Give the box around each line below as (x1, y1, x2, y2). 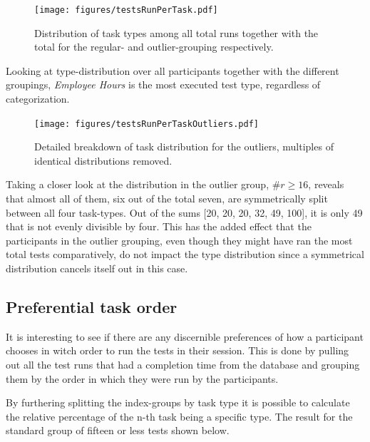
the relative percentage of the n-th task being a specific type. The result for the (6, 408, 353, 423)
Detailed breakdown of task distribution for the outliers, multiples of (34, 139, 334, 154)
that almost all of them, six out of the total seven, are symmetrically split (6, 191, 328, 206)
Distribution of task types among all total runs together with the (34, 25, 319, 40)
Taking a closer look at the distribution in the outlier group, (6, 177, 269, 192)
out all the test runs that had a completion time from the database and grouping (6, 357, 360, 372)
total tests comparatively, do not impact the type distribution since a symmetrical (6, 247, 364, 262)
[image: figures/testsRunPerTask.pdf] (34, 5, 218, 15)
